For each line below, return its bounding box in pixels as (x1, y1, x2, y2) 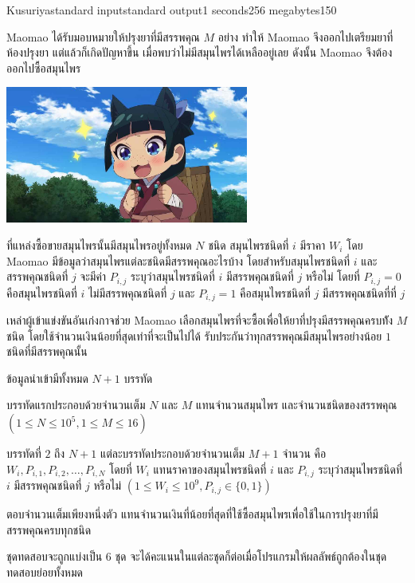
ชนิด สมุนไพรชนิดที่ (208, 237, 289, 254)
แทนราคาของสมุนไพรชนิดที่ (153, 460, 267, 477)
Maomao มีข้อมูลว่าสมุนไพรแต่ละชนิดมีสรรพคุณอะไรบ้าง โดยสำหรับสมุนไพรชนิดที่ (6, 252, 350, 269)
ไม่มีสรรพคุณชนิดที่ (88, 284, 167, 301)
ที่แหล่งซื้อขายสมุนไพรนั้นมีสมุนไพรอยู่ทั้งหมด (6, 237, 192, 254)
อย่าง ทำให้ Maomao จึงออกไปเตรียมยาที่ (217, 28, 393, 45)
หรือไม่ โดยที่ (305, 268, 360, 285)
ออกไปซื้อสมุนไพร (6, 59, 81, 76)
